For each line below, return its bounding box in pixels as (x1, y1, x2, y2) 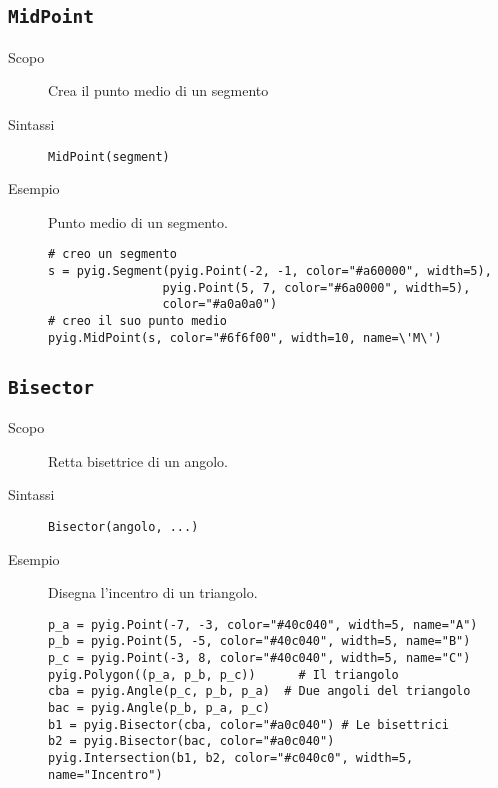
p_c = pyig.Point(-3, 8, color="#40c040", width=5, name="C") (48, 651, 471, 666)
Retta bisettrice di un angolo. (48, 450, 228, 471)
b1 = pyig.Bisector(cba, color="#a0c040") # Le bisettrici (48, 717, 449, 732)
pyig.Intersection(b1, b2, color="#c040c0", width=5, (48, 751, 414, 765)
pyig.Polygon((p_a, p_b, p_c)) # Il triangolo (48, 667, 399, 682)
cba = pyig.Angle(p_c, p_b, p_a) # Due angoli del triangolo (48, 684, 471, 699)
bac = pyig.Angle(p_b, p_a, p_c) (48, 701, 270, 716)
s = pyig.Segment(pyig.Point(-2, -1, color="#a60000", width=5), (48, 264, 492, 279)
